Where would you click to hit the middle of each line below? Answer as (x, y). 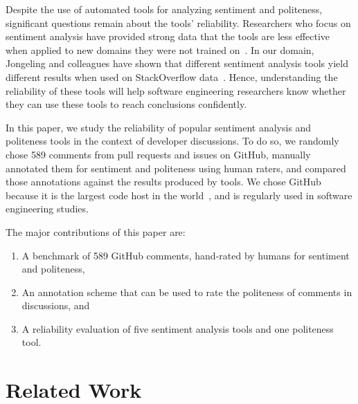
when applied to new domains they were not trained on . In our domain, (160, 49)
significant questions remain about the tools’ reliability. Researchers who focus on (178, 22)
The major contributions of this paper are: (96, 231)
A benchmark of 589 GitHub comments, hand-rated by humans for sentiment (186, 255)
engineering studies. (47, 209)
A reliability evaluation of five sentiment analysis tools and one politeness (178, 328)
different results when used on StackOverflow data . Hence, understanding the (172, 76)
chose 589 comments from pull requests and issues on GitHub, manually (158, 154)
